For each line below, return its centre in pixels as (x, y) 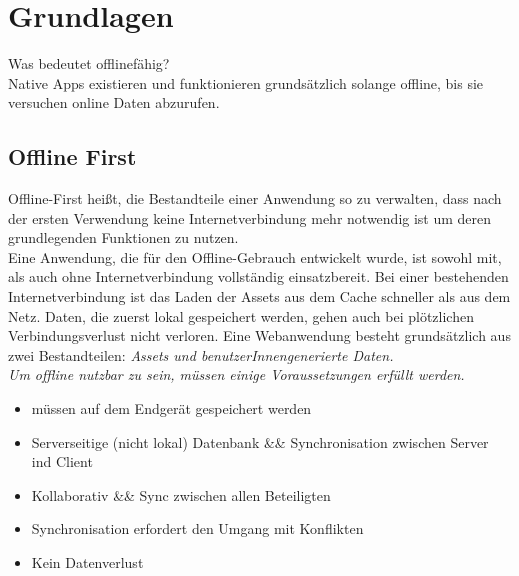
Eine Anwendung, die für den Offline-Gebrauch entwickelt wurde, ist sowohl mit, (255, 256)
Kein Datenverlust (87, 562)
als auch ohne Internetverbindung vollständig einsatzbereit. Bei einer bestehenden (258, 276)
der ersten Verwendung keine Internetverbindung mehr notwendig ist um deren (250, 217)
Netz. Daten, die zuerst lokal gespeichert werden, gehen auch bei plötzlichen (241, 315)
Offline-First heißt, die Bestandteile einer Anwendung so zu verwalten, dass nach (255, 198)
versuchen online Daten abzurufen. (114, 102)
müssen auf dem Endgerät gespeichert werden (171, 408)
